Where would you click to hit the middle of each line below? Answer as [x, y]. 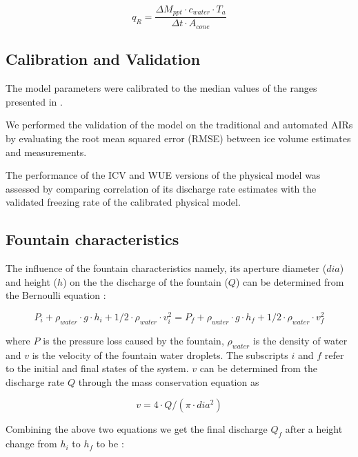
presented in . [34, 101]
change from [31, 444]
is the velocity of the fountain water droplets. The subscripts [160, 354]
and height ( [32, 281]
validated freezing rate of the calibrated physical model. [123, 202]
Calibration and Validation [103, 59]
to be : [110, 444]
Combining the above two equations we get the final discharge [137, 429]
